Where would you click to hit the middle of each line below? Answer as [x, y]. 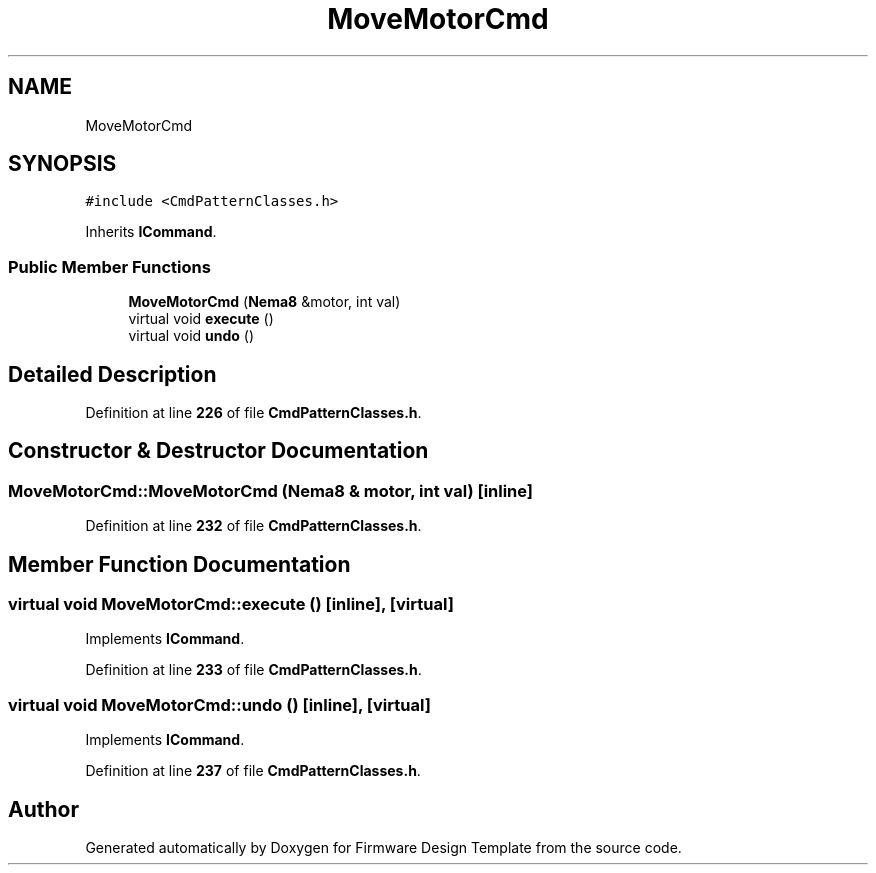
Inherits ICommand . [151, 232]
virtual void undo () [191, 336]
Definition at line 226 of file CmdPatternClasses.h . [253, 413]
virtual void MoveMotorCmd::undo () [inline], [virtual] [219, 704]
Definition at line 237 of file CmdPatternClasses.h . [253, 771]
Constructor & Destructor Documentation [218, 451]
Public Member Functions [109, 266]
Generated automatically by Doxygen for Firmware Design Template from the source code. [383, 848]
